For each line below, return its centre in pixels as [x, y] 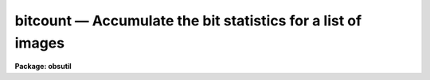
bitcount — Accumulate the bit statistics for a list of [188, 21]
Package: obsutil [43, 67]
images [40, 43]
